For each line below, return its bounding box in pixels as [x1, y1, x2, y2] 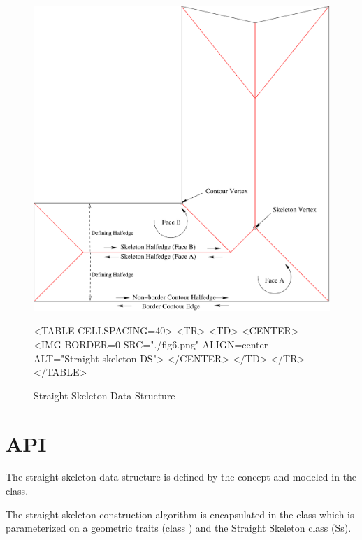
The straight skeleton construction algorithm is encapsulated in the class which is [6, 506, 354, 521]
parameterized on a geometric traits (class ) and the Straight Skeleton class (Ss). [6, 520, 352, 535]
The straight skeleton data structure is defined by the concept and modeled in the [6, 469, 357, 484]
